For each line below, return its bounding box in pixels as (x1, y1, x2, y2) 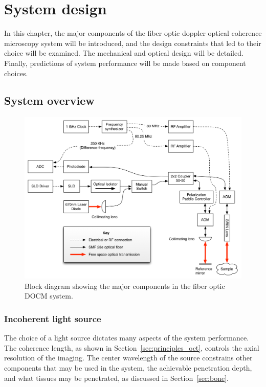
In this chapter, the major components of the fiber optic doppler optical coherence (4, 28, 262, 38)
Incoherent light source (4, 312, 101, 325)
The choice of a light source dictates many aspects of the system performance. (4, 332, 249, 343)
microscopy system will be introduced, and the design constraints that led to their (4, 37, 261, 48)
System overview (4, 93, 95, 108)
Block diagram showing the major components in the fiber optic (25, 280, 225, 291)
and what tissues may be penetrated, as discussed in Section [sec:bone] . (4, 372, 229, 383)
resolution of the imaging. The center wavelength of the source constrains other (4, 352, 253, 363)
